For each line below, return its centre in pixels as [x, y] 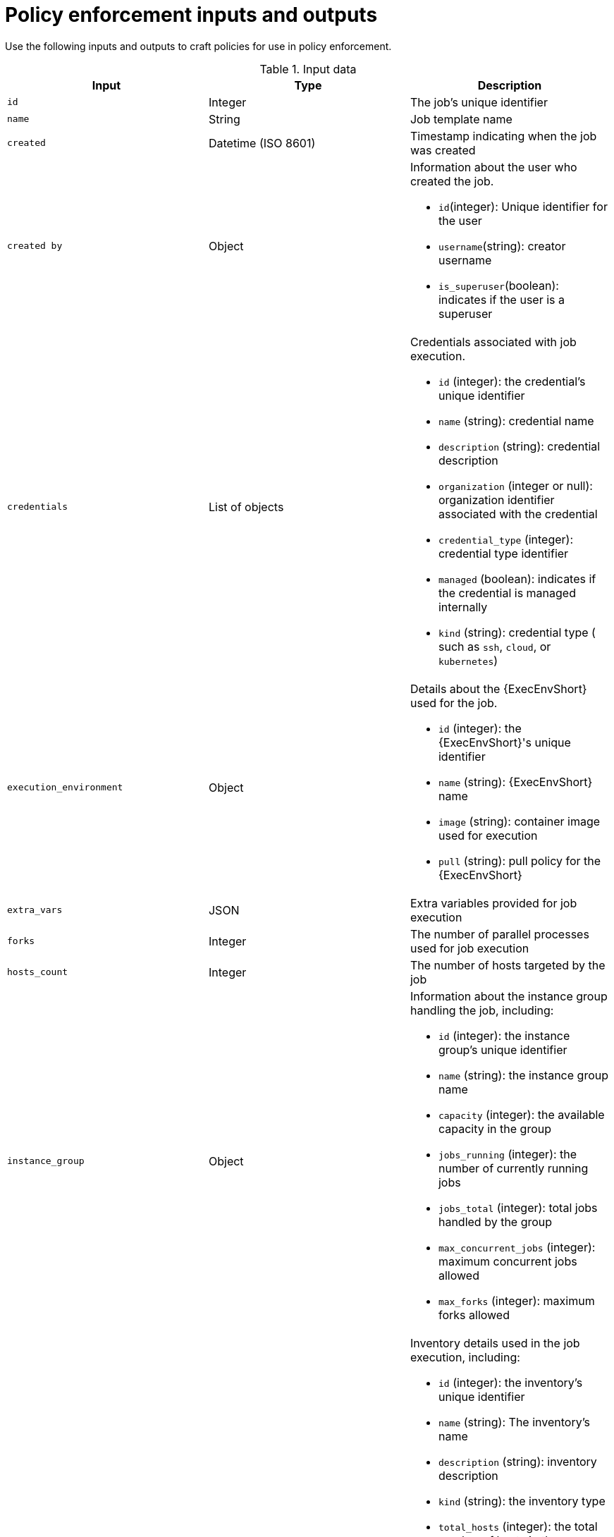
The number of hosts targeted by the [508, 965]
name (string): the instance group [523, 1075]
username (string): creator [502, 246]
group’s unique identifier [503, 1049]
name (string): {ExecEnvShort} [515, 782]
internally [463, 607]
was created [443, 150]
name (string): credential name [516, 421]
